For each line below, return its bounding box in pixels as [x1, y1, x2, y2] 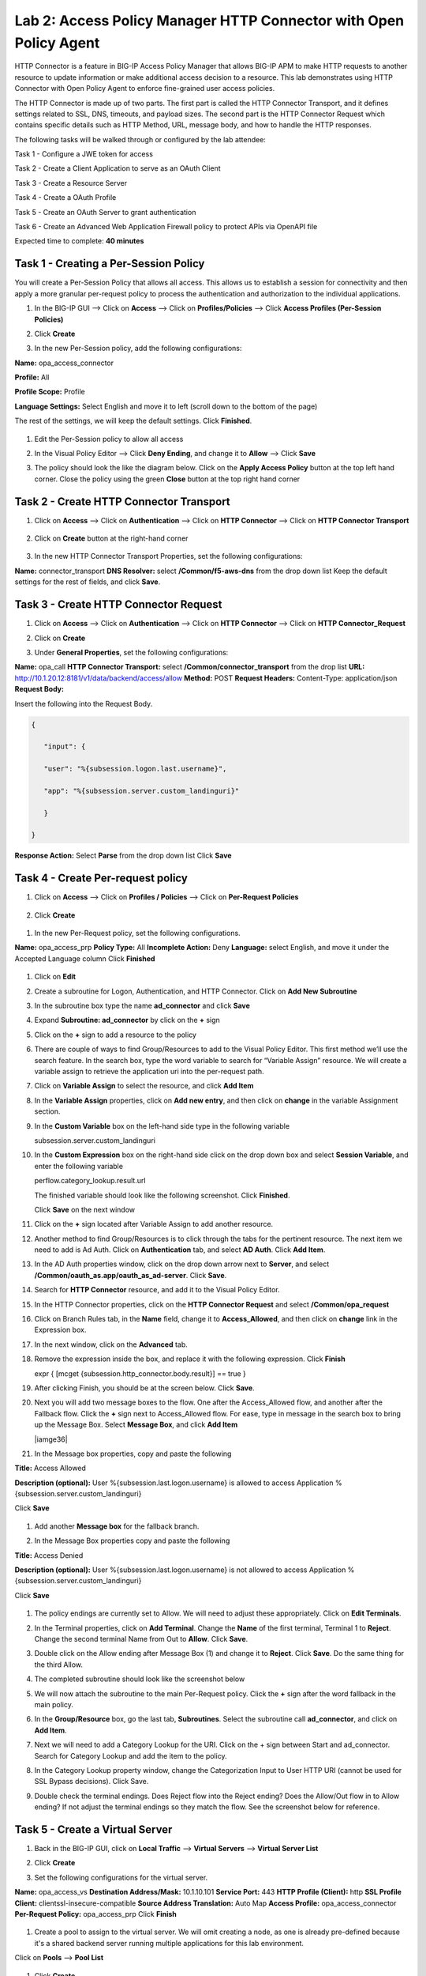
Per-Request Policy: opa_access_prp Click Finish [14, 1909, 177, 1918]
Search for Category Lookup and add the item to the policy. [34, 1751, 228, 1760]
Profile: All [14, 372, 50, 383]
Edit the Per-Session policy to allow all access [34, 434, 184, 443]
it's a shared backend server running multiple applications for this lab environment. [34, 1938, 304, 1948]
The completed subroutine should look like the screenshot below [34, 1674, 245, 1684]
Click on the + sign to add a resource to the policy [34, 1030, 197, 1039]
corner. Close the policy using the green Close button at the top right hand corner [34, 474, 301, 484]
